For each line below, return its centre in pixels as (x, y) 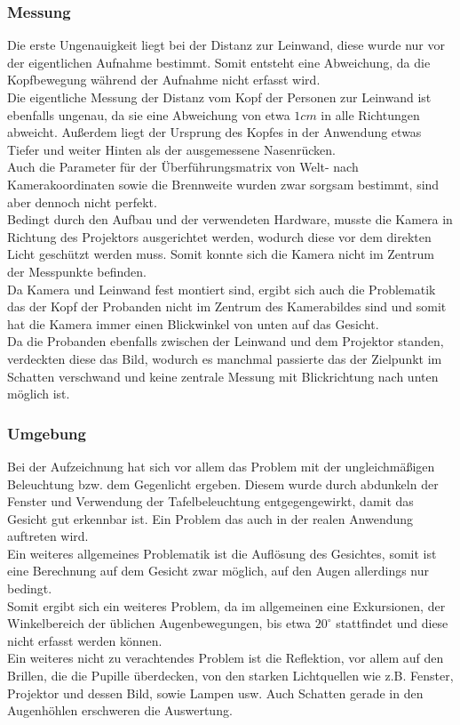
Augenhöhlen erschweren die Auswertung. (120, 710)
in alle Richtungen (370, 114)
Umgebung (47, 433)
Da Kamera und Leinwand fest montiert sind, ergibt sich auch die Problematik (222, 289)
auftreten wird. (48, 536)
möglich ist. (39, 394)
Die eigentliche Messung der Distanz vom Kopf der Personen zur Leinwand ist (219, 97)
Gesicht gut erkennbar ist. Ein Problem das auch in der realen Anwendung (210, 518)
